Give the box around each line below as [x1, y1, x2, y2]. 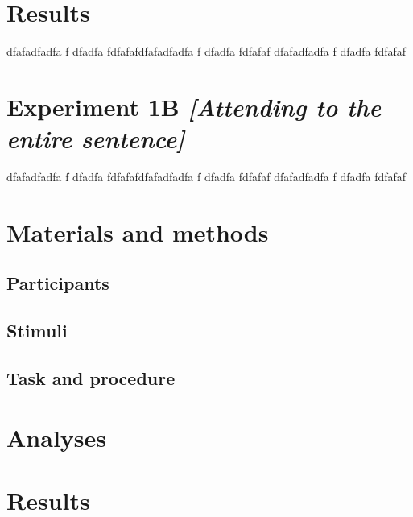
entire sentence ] [6, 122, 185, 155]
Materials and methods [6, 215, 269, 248]
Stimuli [6, 318, 68, 343]
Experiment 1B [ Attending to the [6, 89, 382, 123]
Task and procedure [6, 365, 176, 390]
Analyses [6, 420, 106, 453]
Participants [6, 271, 109, 296]
